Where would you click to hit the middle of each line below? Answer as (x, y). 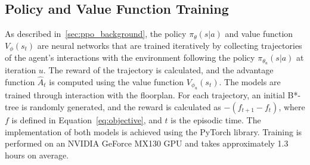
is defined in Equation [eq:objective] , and (87, 119)
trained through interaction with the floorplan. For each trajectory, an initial (145, 95)
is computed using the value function (117, 81)
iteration (21, 70)
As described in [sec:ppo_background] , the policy (96, 34)
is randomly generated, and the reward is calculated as (121, 106)
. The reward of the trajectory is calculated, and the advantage (158, 70)
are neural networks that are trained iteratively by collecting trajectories (170, 45)
